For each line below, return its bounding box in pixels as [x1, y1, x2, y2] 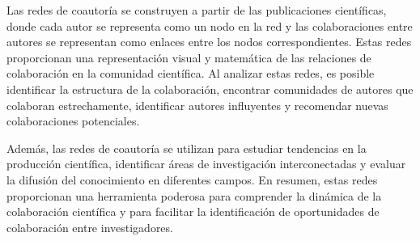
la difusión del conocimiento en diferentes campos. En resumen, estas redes [6, 171, 378, 188]
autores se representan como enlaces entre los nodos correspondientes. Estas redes [6, 33, 412, 50]
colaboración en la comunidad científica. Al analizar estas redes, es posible [6, 65, 375, 82]
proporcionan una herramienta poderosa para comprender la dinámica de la [6, 187, 382, 204]
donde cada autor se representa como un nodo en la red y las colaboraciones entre [6, 17, 413, 34]
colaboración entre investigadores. [6, 218, 173, 235]
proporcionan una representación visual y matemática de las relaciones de [6, 49, 371, 66]
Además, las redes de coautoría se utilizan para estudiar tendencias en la [6, 139, 367, 156]
